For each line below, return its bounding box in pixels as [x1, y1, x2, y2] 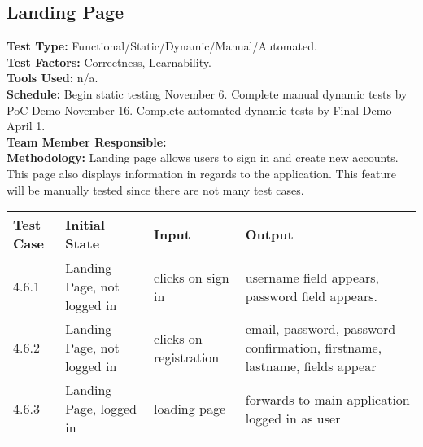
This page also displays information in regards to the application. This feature [7, 164, 396, 182]
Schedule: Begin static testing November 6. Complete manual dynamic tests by [7, 85, 408, 102]
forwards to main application [245, 389, 410, 409]
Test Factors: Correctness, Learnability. [7, 53, 211, 70]
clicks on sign [154, 267, 229, 287]
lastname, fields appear [245, 357, 377, 376]
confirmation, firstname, [245, 338, 382, 357]
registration [154, 347, 220, 366]
